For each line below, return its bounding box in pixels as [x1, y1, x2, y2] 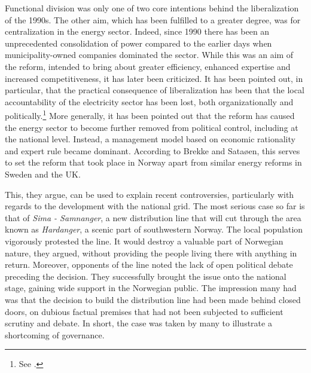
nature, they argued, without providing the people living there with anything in [5, 246, 297, 259]
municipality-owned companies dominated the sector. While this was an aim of [5, 48, 294, 61]
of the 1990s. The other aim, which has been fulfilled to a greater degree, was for [5, 13, 301, 26]
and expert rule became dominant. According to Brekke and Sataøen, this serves [5, 144, 300, 157]
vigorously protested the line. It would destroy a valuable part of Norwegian [5, 234, 283, 247]
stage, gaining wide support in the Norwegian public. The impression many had [5, 282, 297, 294]
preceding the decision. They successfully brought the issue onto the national [5, 270, 286, 282]
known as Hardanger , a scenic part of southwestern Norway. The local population [5, 223, 303, 236]
